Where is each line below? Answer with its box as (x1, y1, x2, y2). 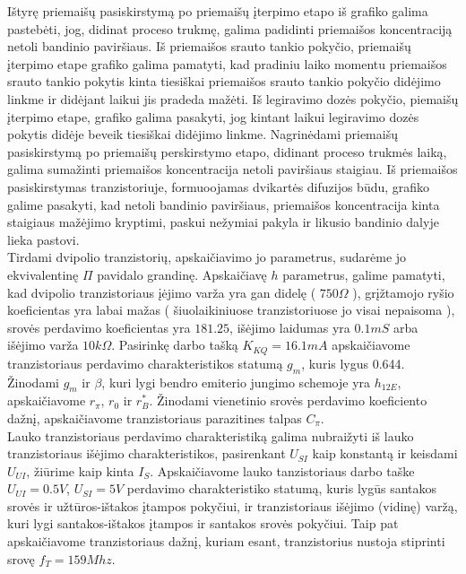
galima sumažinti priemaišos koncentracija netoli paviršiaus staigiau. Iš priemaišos (7, 160, 458, 178)
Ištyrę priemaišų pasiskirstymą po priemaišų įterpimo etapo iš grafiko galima (7, 2, 428, 20)
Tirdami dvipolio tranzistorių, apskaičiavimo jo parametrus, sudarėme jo (7, 248, 407, 266)
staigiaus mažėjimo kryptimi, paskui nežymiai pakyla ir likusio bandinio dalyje (7, 213, 439, 231)
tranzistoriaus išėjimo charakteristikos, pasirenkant (7, 444, 286, 463)
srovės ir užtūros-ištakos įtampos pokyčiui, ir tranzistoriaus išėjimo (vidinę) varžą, (7, 496, 458, 515)
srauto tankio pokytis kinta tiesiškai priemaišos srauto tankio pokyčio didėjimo (7, 72, 441, 91)
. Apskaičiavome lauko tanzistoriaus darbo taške (150, 461, 415, 480)
